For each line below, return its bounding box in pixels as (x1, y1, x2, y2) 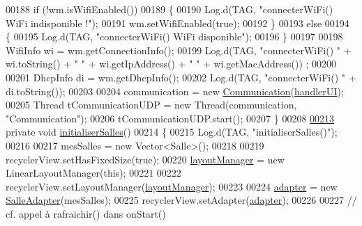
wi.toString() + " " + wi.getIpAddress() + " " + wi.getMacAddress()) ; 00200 (6, 56, 337, 71)
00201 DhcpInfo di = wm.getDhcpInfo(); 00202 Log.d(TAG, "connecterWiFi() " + (6, 70, 356, 84)
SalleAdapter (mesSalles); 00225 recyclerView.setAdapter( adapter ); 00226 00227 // (6, 193, 357, 207)
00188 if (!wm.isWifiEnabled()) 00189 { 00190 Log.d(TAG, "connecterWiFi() (6, 2, 333, 16)
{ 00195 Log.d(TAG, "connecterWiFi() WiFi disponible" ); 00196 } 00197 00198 (6, 29, 343, 44)
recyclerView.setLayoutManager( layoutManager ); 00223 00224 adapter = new (6, 179, 338, 193)
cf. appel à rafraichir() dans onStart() (6, 206, 166, 220)
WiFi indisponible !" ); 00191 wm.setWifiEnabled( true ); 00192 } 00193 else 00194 (6, 15, 349, 30)
